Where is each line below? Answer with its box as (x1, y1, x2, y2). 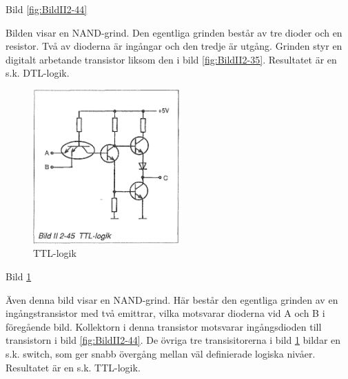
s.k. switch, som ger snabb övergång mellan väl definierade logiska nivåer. (6, 347, 316, 360)
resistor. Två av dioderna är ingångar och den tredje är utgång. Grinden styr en (6, 39, 342, 53)
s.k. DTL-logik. (6, 66, 70, 80)
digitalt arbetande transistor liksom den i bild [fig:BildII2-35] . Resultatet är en (6, 52, 337, 66)
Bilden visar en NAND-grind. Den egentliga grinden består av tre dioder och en (6, 25, 342, 39)
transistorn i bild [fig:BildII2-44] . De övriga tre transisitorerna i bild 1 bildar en (6, 333, 341, 347)
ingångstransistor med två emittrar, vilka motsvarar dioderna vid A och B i (6, 306, 325, 320)
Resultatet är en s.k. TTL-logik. (6, 360, 141, 374)
